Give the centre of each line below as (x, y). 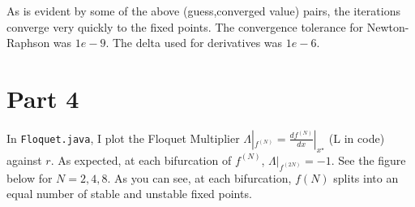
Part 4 (43, 98)
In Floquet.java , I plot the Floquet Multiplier (123, 138)
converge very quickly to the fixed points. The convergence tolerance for (185, 26)
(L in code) (357, 138)
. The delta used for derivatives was (194, 43)
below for (30, 177)
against (24, 160)
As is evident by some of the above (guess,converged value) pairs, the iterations (203, 11)
